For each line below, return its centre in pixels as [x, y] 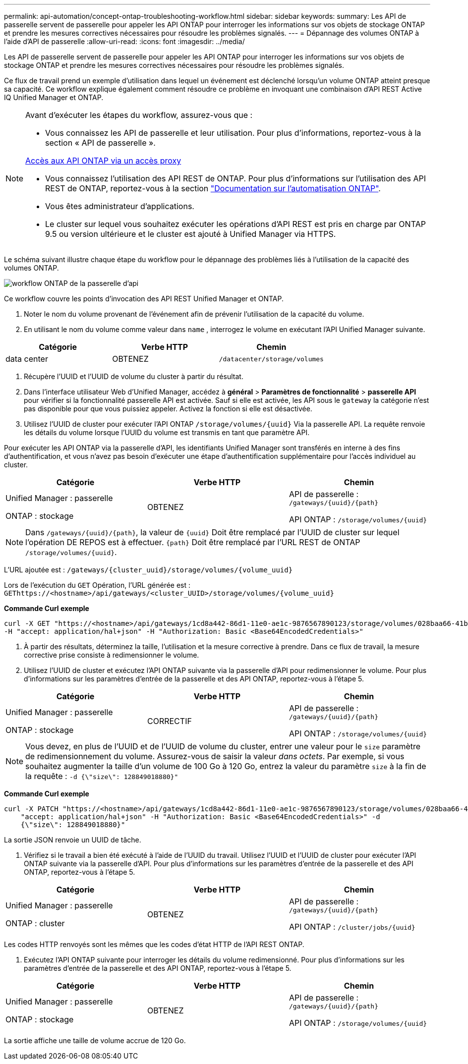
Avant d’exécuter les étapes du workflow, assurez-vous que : [139, 115]
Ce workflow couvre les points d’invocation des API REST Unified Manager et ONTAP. [144, 299]
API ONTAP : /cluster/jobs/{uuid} [352, 927]
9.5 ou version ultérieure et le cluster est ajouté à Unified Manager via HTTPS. [191, 234]
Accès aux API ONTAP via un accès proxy [103, 161]
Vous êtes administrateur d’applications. [120, 206]
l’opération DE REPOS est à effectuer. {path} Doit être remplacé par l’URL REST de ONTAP [193, 542]
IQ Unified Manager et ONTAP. [54, 97]
